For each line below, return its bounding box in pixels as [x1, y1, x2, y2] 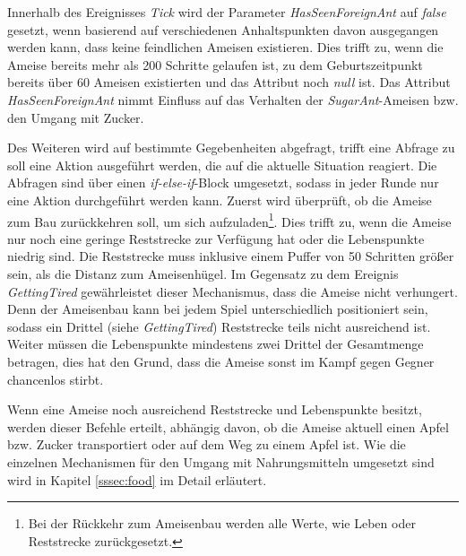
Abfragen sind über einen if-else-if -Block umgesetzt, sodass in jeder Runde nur [7, 173, 439, 192]
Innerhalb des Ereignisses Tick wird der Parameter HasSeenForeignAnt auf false [7, 3, 446, 21]
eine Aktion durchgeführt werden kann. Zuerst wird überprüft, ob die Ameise [7, 190, 432, 209]
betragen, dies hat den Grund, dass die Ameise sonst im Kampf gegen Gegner [7, 352, 435, 370]
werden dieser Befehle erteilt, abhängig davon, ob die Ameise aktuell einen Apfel [7, 417, 449, 436]
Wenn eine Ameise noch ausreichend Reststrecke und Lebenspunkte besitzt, [7, 400, 422, 419]
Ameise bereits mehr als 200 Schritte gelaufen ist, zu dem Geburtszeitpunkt [7, 55, 423, 74]
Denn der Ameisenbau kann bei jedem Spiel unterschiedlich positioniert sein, [7, 300, 428, 318]
